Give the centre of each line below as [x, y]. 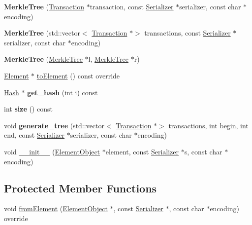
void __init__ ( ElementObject [52, 151]
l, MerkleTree [108, 59]
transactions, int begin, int [208, 125]
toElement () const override [78, 75]
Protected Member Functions [80, 188]
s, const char [203, 151]
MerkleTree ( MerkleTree [43, 59]
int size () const [28, 109]
